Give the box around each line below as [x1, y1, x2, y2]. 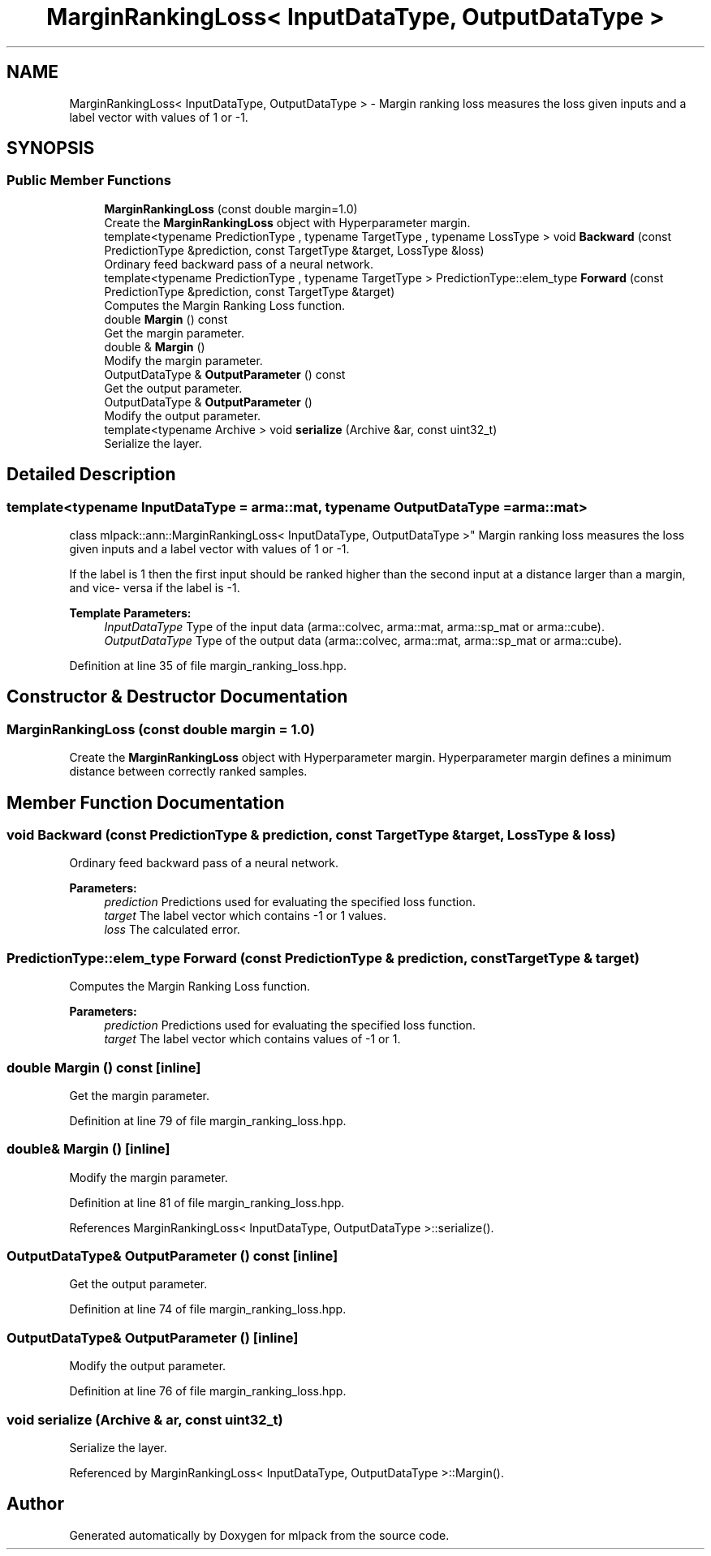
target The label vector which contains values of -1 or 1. [104, 1032, 401, 1047]
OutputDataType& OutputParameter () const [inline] [6, 1248, 338, 1265]
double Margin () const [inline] [6, 1059, 201, 1076]
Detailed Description [6, 464, 176, 485]
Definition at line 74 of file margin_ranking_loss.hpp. [69, 1302, 347, 1317]
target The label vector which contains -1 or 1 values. [104, 909, 386, 923]
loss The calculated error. [104, 922, 240, 937]
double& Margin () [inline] [6, 1141, 170, 1158]
